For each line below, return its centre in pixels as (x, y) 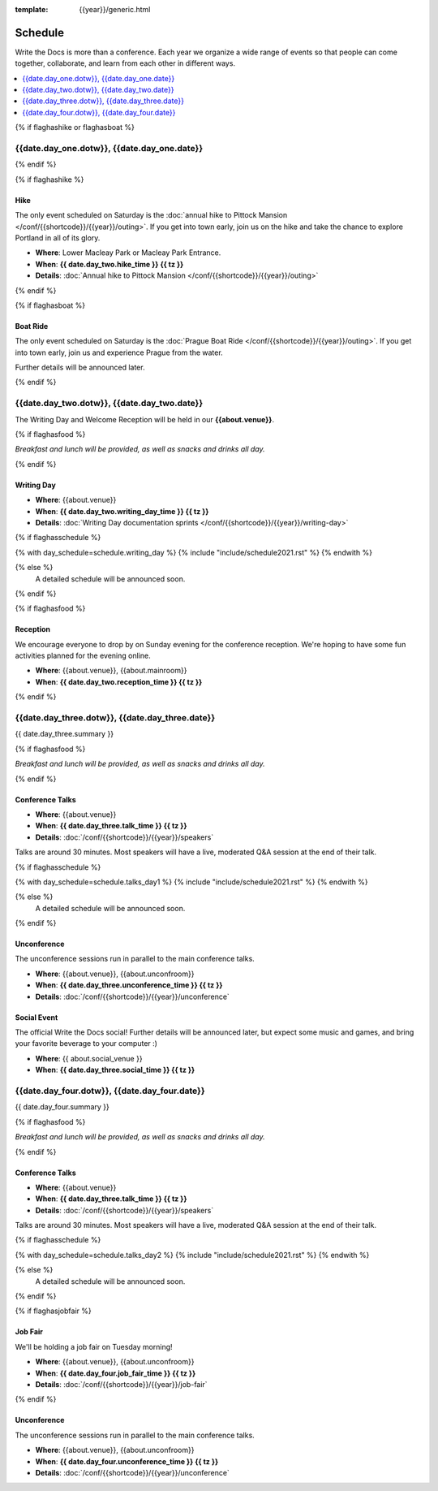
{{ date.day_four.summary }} (62, 1107)
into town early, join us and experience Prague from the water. (119, 352)
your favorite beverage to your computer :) (86, 1044)
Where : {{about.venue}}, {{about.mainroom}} (111, 671)
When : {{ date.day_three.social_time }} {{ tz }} (115, 1070)
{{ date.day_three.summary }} (64, 734)
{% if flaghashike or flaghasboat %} (75, 127)
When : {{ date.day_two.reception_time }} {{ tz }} (119, 681)
